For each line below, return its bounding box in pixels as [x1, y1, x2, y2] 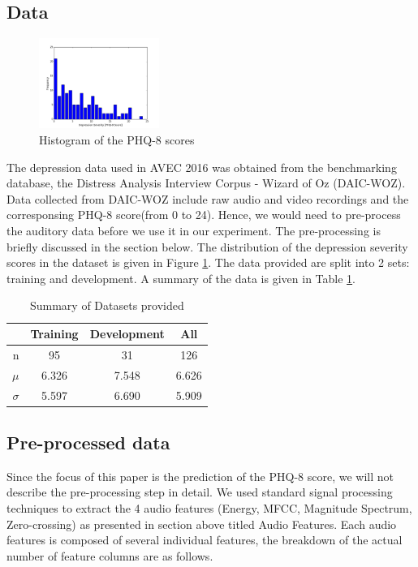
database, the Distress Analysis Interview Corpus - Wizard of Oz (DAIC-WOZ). [6, 174, 406, 191]
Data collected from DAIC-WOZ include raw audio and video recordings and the [6, 190, 409, 207]
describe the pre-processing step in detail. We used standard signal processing [6, 483, 393, 500]
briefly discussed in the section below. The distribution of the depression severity [6, 238, 408, 255]
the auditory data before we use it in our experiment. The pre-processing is [6, 222, 381, 239]
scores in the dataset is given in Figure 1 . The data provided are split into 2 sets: [6, 254, 410, 271]
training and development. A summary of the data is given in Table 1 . [6, 269, 356, 286]
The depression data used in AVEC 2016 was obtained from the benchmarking [6, 158, 397, 175]
